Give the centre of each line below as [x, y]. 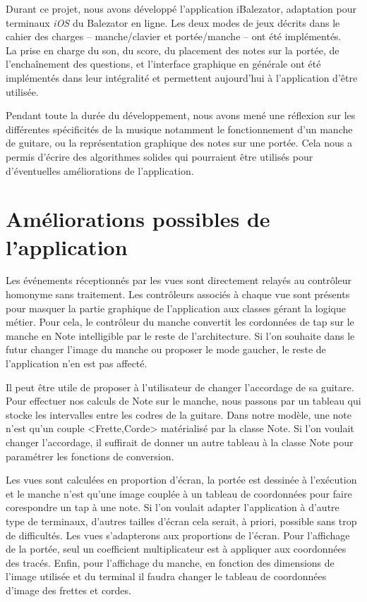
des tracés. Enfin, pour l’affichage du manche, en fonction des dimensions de [170, 562]
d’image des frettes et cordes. [68, 590]
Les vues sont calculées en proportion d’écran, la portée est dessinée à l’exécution [181, 480]
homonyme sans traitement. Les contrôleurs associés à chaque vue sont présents [178, 294]
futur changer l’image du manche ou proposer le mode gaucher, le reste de [166, 349]
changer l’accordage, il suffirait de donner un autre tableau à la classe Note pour [180, 442]
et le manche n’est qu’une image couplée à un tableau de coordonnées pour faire [179, 493]
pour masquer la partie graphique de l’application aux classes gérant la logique [176, 308]
